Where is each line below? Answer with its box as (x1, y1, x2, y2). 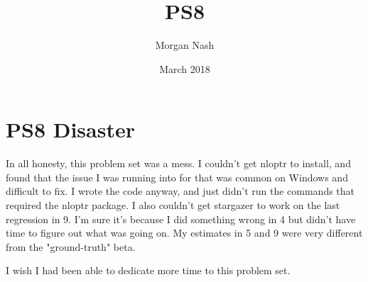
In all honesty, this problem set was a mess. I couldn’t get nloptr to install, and (6, 156, 351, 171)
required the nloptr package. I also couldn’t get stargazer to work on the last (6, 198, 340, 213)
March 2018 (159, 61, 210, 76)
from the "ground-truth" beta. (6, 239, 136, 254)
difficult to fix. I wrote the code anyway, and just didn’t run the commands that (6, 184, 355, 198)
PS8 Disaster (6, 115, 135, 144)
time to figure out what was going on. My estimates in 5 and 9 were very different (6, 225, 363, 240)
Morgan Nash (155, 38, 215, 52)
